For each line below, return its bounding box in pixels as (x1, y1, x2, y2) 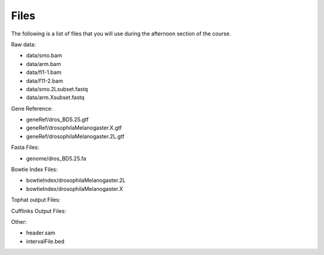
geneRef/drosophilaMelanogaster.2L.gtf (26, 133, 125, 140)
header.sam (26, 229, 56, 236)
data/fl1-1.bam (26, 69, 62, 76)
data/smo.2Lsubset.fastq (26, 85, 88, 92)
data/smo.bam (26, 52, 62, 59)
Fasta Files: (11, 144, 40, 151)
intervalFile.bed (26, 238, 65, 245)
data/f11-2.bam (26, 77, 63, 84)
